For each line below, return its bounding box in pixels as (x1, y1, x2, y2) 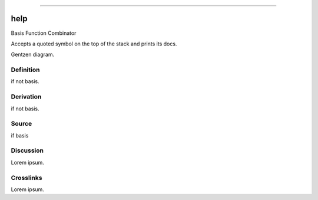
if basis (11, 132, 29, 139)
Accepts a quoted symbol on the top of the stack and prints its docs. (11, 40, 177, 47)
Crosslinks (11, 173, 42, 182)
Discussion (11, 146, 44, 155)
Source (11, 120, 32, 128)
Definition (11, 65, 40, 74)
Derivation (11, 93, 42, 101)
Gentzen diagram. (11, 51, 55, 58)
